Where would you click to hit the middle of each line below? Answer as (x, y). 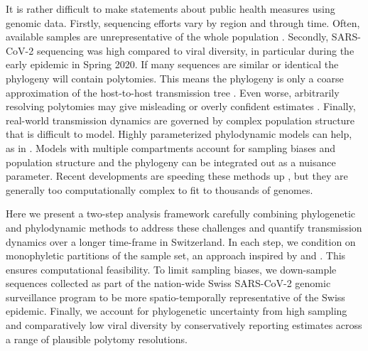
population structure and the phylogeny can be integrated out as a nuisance (171, 162)
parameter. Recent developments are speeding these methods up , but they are (177, 176)
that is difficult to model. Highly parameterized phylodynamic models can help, (179, 134)
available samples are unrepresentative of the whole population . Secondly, (167, 37)
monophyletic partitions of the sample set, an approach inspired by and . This (176, 255)
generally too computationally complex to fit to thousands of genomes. (159, 189)
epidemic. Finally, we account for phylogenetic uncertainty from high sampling (177, 311)
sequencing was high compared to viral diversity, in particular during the (195, 50)
